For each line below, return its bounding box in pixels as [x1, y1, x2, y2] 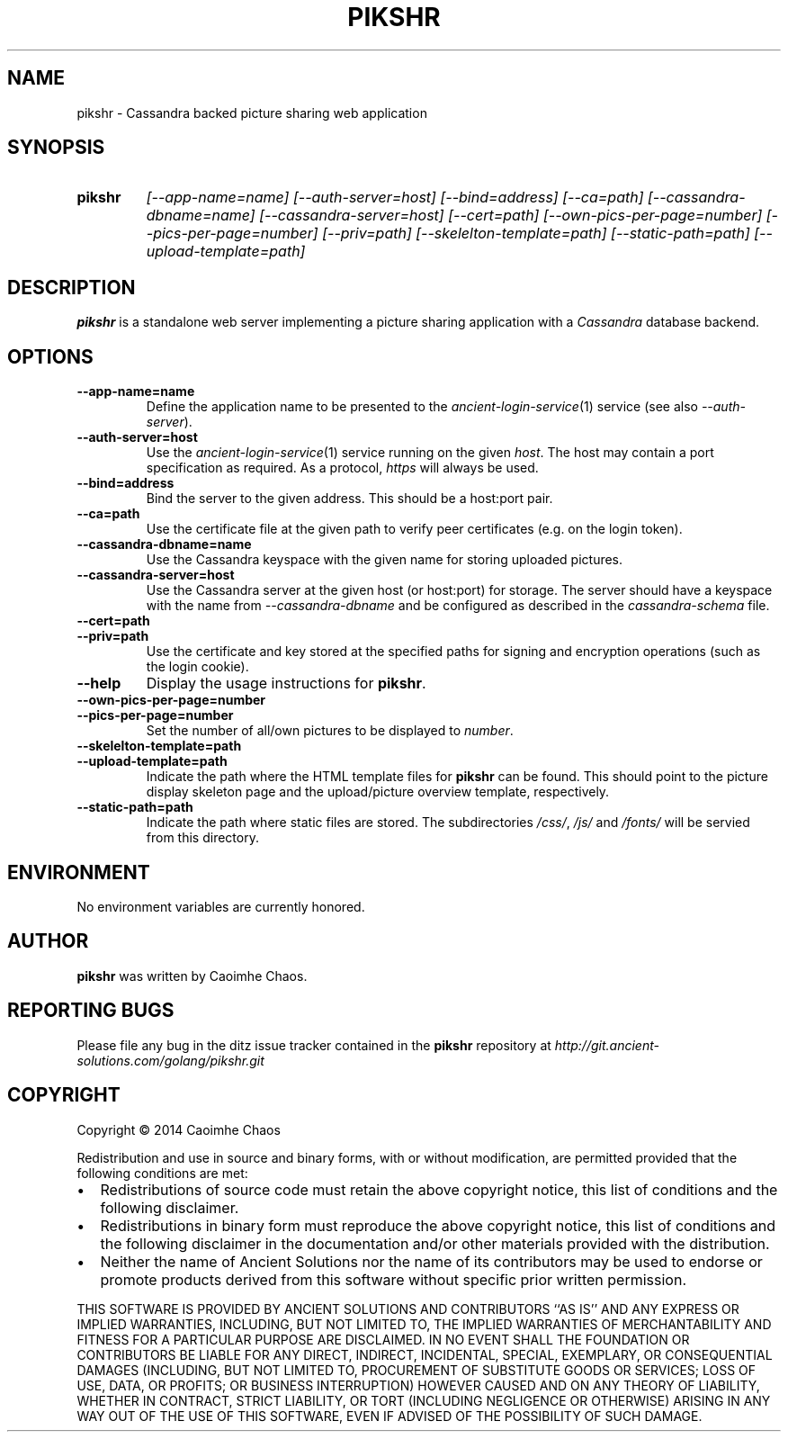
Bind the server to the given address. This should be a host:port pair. [146, 490, 553, 507]
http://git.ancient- [554, 1037, 659, 1053]
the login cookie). [146, 659, 249, 675]
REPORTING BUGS [7, 999, 175, 1022]
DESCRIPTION [7, 275, 136, 299]
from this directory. [146, 830, 259, 846]
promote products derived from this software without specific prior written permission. [100, 1270, 686, 1289]
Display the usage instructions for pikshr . [146, 674, 426, 693]
